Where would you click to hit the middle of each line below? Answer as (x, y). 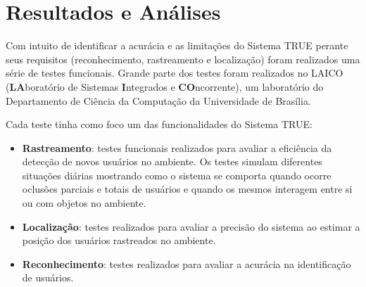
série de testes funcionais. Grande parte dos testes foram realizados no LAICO (175, 73)
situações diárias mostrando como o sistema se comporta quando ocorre (177, 175)
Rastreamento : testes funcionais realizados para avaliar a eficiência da (177, 147)
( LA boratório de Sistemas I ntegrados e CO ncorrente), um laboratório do (165, 86)
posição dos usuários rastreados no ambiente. (119, 240)
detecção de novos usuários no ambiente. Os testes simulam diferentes (172, 161)
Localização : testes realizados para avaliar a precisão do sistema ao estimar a (191, 226)
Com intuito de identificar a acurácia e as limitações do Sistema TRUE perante (177, 45)
